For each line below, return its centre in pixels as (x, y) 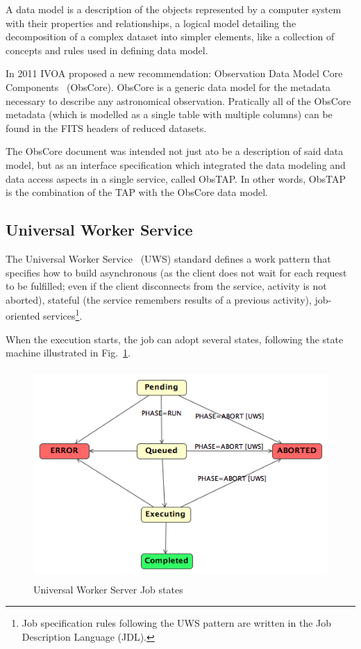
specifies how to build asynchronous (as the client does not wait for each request (176, 272)
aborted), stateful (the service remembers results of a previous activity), (159, 299)
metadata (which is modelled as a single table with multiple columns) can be (169, 114)
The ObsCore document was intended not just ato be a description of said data (175, 151)
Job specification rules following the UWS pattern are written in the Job (177, 623)
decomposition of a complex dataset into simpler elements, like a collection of (170, 36)
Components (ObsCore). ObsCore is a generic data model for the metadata (168, 87)
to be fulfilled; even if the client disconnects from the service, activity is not (166, 286)
